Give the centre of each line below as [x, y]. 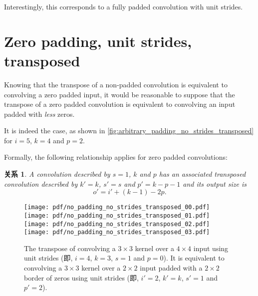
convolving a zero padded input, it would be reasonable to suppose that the [120, 94]
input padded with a [171, 268]
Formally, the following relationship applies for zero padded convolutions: [116, 157]
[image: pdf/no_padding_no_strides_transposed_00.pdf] [117, 207]
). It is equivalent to [194, 258]
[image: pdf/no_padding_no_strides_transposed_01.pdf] [117, 215]
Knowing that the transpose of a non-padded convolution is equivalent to [116, 84]
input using [211, 248]
